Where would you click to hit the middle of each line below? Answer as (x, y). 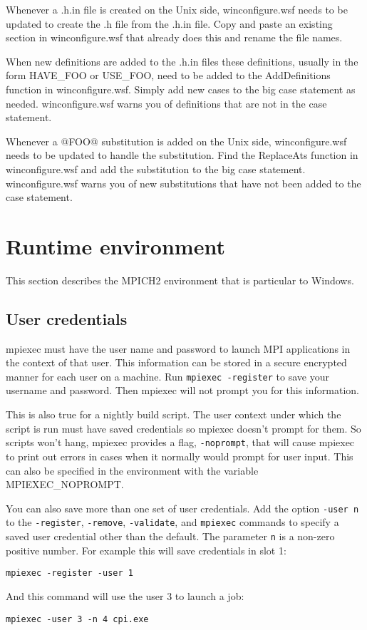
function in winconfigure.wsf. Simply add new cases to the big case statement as (181, 89)
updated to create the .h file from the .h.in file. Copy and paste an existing (169, 23)
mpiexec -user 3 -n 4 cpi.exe (77, 619)
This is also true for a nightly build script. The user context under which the (174, 414)
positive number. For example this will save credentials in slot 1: (146, 550)
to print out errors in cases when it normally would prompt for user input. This (180, 456)
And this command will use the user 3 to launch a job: (125, 595)
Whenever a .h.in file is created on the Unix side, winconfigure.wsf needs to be (177, 9)
